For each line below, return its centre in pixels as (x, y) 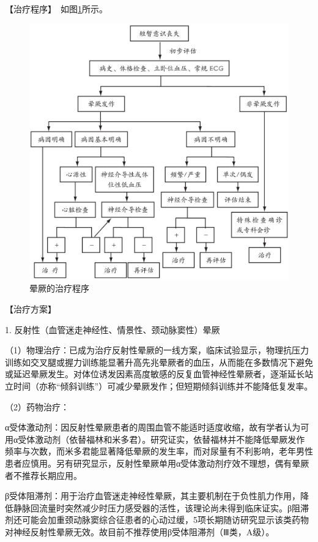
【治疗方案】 (31, 308)
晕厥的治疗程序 (59, 288)
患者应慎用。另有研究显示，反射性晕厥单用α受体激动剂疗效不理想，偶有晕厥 (157, 463)
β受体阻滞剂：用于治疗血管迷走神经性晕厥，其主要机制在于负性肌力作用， (153, 496)
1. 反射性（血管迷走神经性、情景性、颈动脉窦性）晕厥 (113, 329)
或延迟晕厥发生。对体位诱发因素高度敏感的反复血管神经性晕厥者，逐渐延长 (155, 374)
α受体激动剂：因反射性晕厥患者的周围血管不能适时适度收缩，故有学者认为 (153, 427)
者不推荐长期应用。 (43, 475)
